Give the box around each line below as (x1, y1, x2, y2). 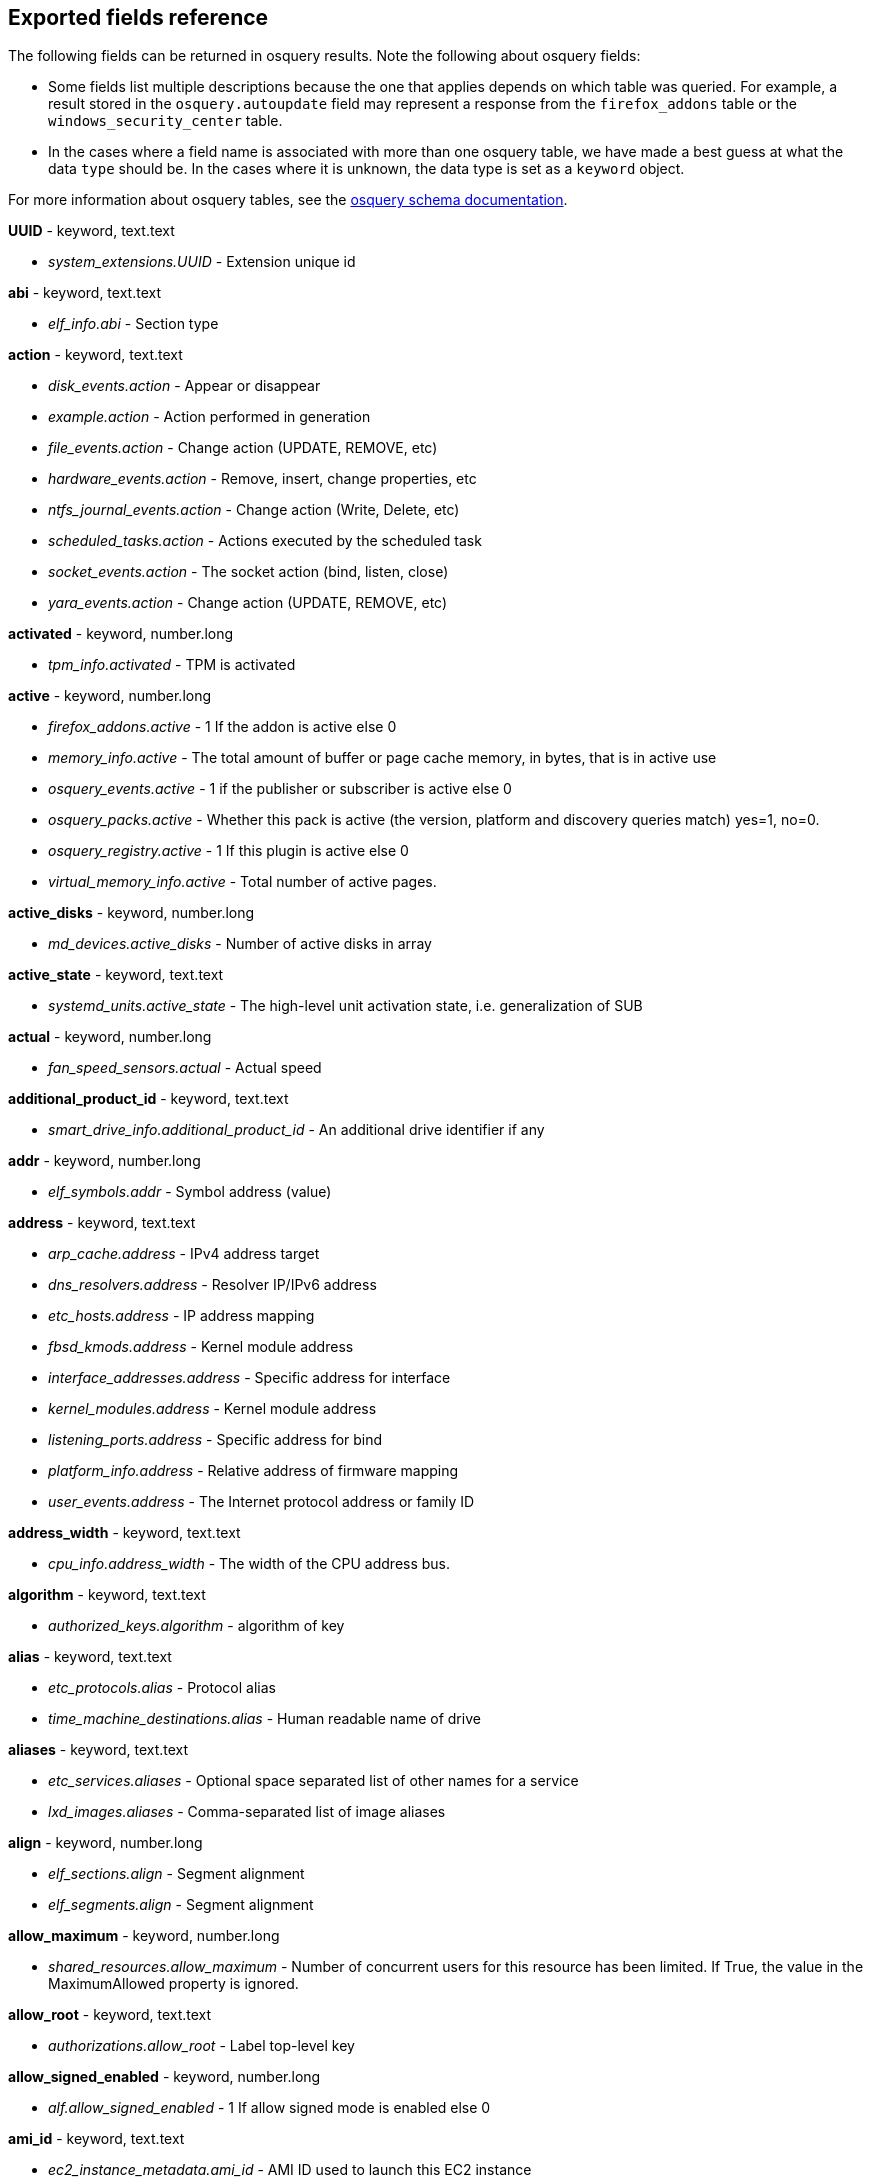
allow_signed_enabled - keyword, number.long (8, 2068, 321, 2086)
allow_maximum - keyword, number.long (8, 1927, 280, 1945)
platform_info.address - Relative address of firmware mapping (48, 1462, 459, 1480)
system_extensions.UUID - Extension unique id (48, 253, 356, 271)
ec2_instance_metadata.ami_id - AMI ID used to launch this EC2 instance (48, 2161, 532, 2179)
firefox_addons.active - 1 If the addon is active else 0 (48, 718, 397, 736)
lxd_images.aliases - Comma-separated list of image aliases (48, 1803, 446, 1821)
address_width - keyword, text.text (8, 1524, 241, 1542)
